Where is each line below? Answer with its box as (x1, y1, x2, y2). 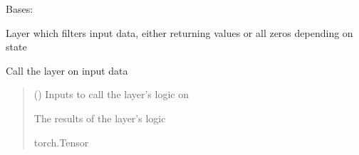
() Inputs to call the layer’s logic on (33, 87, 189, 102)
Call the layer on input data (6, 63, 128, 77)
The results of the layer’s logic (33, 110, 166, 125)
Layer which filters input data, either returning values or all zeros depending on (6, 25, 353, 40)
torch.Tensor (33, 134, 89, 149)
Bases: (6, 1, 33, 16)
